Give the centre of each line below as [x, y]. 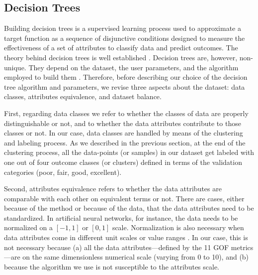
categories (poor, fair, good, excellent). [63, 172]
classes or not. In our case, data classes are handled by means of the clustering [124, 133]
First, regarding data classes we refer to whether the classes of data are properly [126, 113]
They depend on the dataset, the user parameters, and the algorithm [133, 67]
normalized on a [29, 227]
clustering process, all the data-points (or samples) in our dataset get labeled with [129, 152]
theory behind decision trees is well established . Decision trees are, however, [121, 57]
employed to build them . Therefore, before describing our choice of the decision [126, 77]
